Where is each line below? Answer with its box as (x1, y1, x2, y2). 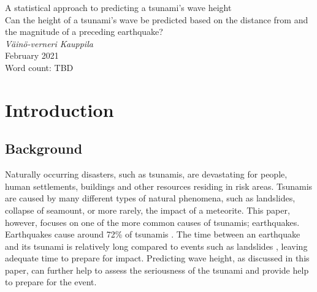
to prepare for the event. (5, 275, 97, 288)
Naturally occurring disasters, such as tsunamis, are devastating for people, (5, 168, 288, 181)
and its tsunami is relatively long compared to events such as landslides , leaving (5, 239, 308, 252)
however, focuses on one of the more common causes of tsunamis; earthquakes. (5, 215, 300, 228)
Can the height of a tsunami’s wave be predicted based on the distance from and (5, 13, 308, 26)
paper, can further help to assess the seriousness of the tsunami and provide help (5, 263, 309, 276)
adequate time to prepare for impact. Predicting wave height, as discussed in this (5, 252, 310, 264)
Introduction (5, 97, 114, 122)
